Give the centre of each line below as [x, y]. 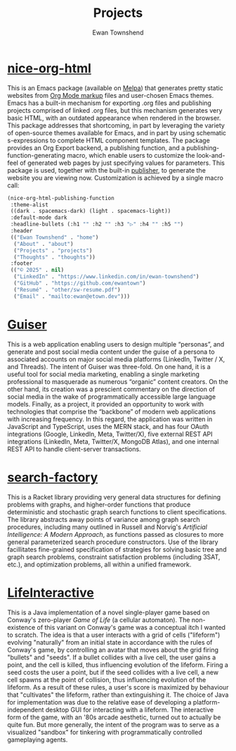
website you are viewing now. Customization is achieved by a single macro [115, 178]
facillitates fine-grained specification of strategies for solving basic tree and [117, 549]
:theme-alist [29, 205]
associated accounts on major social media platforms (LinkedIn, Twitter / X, [116, 359]
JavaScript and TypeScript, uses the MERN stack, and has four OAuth [108, 426]
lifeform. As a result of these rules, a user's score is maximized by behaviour [118, 687]
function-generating [36, 155]
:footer [21, 263]
